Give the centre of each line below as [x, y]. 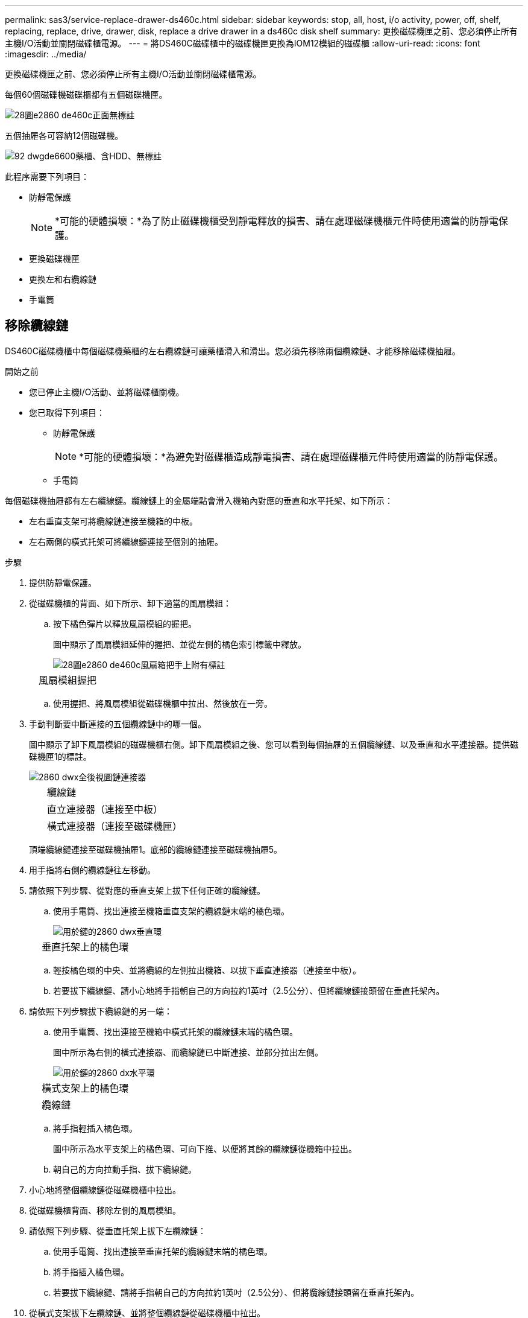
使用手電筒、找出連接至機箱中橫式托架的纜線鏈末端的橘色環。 [175, 1031]
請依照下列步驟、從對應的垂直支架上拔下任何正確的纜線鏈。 [147, 890]
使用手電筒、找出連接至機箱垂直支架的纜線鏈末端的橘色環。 [171, 911]
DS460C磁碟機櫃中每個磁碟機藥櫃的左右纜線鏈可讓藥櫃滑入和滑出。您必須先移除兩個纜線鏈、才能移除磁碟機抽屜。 [233, 351]
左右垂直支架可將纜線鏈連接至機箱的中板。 [113, 521]
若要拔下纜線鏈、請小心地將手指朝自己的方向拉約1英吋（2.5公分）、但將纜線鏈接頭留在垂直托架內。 [249, 990]
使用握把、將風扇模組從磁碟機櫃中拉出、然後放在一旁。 [163, 703]
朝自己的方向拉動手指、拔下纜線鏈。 [125, 1169]
